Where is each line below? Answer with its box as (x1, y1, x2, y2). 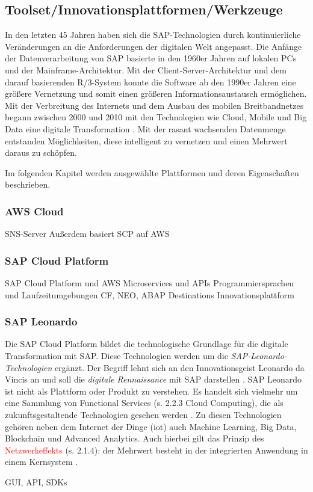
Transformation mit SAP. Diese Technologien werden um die (5, 349, 228, 361)
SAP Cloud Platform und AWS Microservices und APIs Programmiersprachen (5, 276, 294, 289)
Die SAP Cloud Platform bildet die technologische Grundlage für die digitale (5, 337, 288, 350)
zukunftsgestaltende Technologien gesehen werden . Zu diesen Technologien (5, 408, 282, 420)
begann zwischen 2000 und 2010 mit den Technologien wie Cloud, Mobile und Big (5, 111, 307, 123)
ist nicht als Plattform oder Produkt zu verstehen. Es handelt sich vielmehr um (5, 384, 298, 397)
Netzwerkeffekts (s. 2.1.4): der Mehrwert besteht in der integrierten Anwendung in (5, 443, 308, 456)
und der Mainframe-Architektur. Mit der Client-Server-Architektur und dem (5, 63, 287, 76)
